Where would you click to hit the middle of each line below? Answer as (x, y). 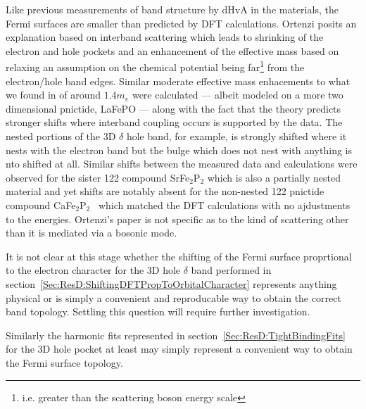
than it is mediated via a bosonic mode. (91, 233)
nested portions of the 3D (61, 136)
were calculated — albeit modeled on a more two (238, 95)
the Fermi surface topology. (64, 362)
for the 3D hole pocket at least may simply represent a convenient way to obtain (179, 349)
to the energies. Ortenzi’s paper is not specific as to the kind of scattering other (177, 219)
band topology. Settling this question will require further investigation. (158, 312)
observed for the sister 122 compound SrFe (98, 177)
